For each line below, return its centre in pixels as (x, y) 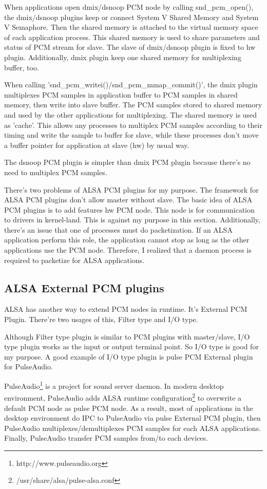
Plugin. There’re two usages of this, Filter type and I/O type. (101, 319)
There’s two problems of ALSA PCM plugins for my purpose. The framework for (131, 189)
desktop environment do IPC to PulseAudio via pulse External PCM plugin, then (132, 418)
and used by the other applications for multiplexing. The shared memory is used (131, 114)
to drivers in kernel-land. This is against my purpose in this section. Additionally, (132, 220)
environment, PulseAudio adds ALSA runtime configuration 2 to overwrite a (123, 397)
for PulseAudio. (28, 366)
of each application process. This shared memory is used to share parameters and (132, 37)
